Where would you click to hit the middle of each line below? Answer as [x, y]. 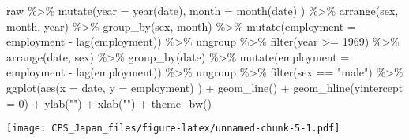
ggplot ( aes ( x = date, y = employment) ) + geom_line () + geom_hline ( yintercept [205, 87]
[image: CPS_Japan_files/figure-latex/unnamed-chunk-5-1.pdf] [173, 129]
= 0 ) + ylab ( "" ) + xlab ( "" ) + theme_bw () [109, 103]
